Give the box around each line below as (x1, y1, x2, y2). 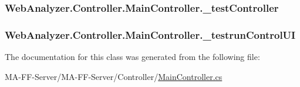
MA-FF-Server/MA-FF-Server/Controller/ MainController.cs (5, 70, 223, 82)
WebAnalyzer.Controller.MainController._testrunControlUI (5, 27, 296, 42)
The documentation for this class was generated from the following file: (5, 51, 260, 63)
